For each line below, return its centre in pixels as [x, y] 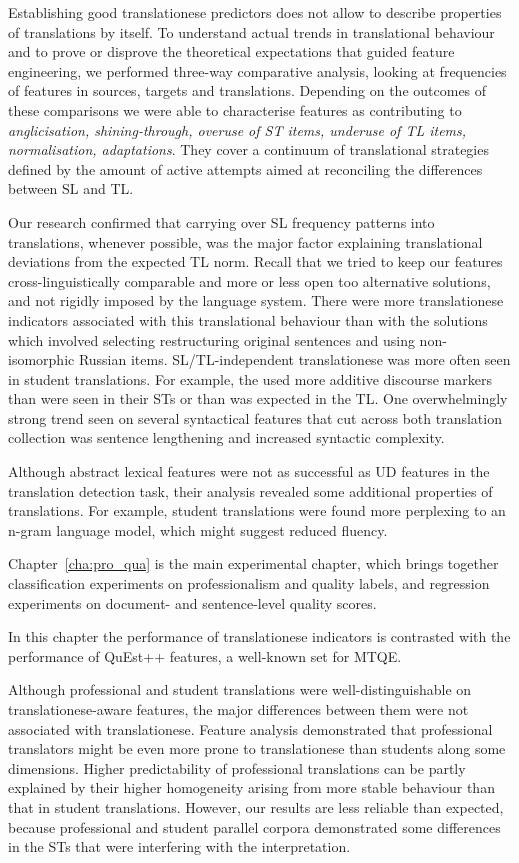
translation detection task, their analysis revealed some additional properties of [250, 490]
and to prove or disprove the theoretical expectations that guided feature [231, 51]
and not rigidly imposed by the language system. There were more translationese [256, 300]
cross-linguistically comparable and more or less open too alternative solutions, [249, 280]
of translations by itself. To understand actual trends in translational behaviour [251, 31]
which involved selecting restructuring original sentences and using [211, 339]
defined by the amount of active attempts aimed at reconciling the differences [245, 168]
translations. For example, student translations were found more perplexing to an [257, 510]
